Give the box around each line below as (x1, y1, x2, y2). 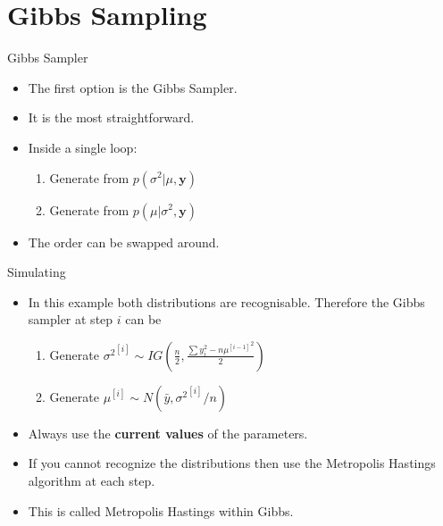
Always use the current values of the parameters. (28, 423, 308, 442)
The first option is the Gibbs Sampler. (28, 78, 238, 96)
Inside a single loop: (28, 138, 138, 156)
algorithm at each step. (28, 472, 155, 490)
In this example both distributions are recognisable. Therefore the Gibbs (28, 292, 425, 311)
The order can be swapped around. (28, 232, 220, 251)
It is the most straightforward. (28, 108, 195, 127)
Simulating (7, 263, 66, 281)
